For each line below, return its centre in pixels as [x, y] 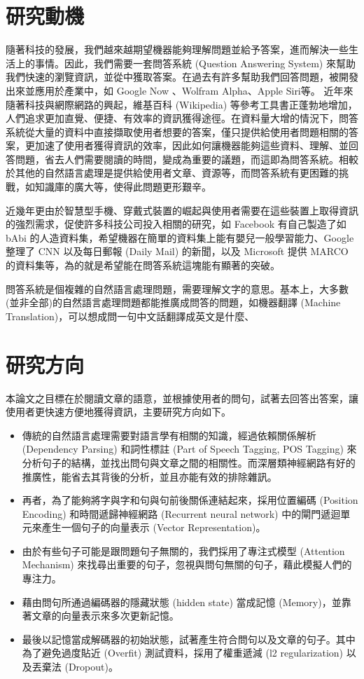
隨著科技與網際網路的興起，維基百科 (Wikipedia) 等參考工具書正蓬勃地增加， [182, 104]
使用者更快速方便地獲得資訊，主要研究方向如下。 [118, 412]
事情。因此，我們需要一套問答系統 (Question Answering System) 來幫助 [195, 63]
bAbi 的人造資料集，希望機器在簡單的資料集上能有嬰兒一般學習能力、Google [180, 237]
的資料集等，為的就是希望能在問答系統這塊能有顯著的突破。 [143, 265]
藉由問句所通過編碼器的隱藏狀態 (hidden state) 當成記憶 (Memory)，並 [182, 602]
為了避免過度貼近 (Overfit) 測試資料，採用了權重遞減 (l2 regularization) [183, 653]
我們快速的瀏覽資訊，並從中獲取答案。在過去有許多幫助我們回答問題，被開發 [182, 77]
